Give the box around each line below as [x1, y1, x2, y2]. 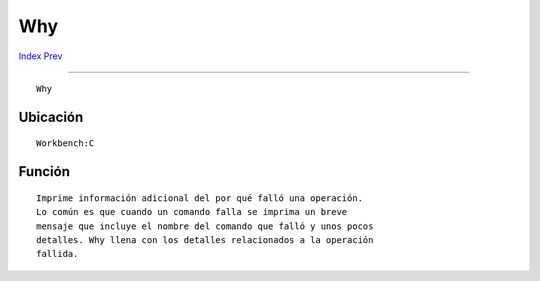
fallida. [36, 248, 79, 260]
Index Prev [18, 50, 63, 62]
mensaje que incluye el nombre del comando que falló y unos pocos [36, 220, 374, 232]
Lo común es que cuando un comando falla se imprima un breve [36, 206, 348, 218]
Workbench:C [36, 138, 95, 149]
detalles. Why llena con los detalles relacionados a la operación [36, 234, 374, 245]
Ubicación [18, 108, 84, 125]
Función [18, 163, 70, 180]
